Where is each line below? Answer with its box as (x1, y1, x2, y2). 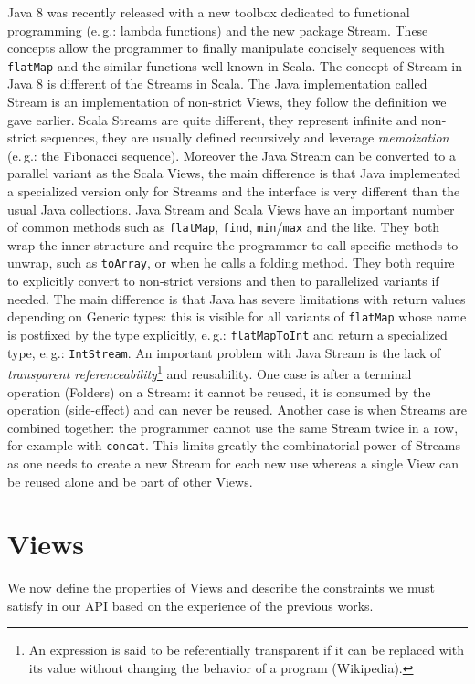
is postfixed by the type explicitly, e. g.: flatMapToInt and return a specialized (7, 324, 448, 343)
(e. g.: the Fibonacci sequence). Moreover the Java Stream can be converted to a (7, 145, 456, 164)
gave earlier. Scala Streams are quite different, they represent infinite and (7, 110, 417, 129)
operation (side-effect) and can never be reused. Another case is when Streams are (7, 400, 468, 419)
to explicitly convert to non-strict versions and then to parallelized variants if (7, 271, 439, 290)
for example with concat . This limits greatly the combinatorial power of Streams (7, 436, 461, 455)
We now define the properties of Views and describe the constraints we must (7, 578, 436, 597)
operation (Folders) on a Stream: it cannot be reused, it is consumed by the (7, 382, 431, 401)
